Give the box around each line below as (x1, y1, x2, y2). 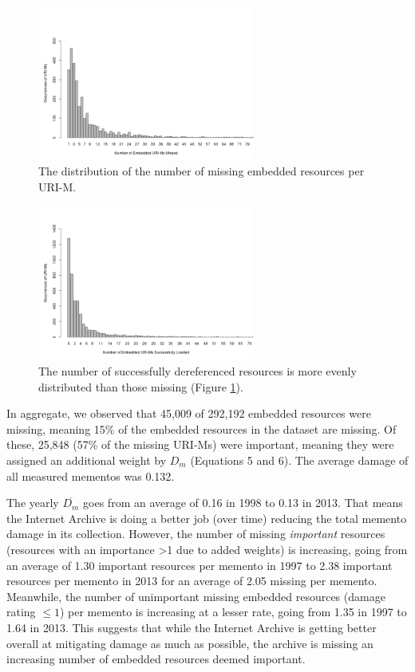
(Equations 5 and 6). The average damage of (190, 452, 409, 469)
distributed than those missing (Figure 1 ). (38, 378, 243, 395)
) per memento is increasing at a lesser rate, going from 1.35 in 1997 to (59, 603, 407, 620)
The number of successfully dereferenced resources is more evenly (38, 363, 357, 379)
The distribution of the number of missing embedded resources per (38, 163, 365, 179)
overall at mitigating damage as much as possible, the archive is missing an (6, 635, 373, 651)
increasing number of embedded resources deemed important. (6, 650, 306, 667)
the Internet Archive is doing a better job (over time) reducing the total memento (6, 509, 407, 526)
